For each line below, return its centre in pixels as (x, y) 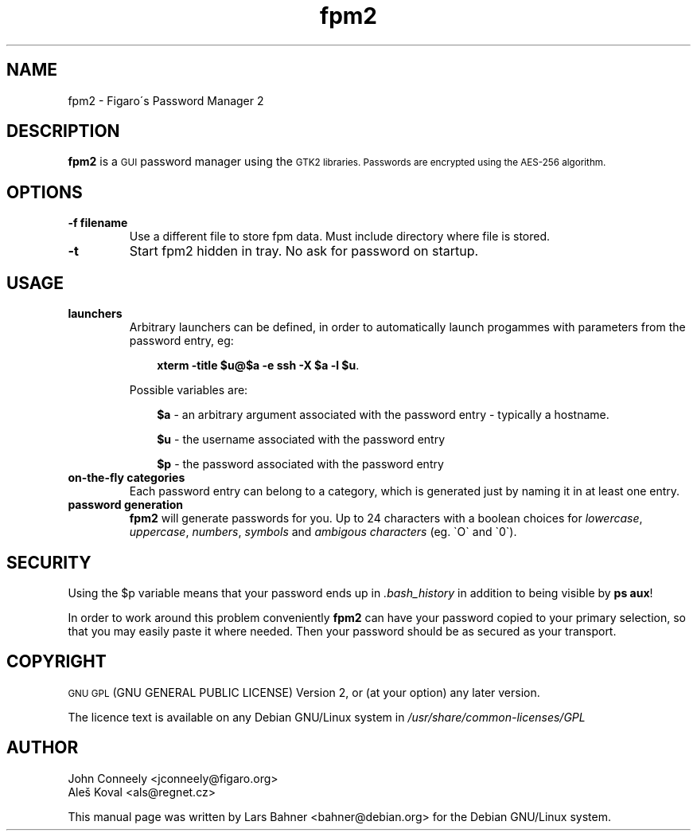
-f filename (98, 223)
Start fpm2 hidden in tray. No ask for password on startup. (304, 251)
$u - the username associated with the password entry (301, 440)
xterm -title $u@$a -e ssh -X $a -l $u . (258, 366)
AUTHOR (43, 748)
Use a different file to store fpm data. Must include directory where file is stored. (340, 237)
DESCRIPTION (63, 131)
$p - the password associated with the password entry (300, 464)
